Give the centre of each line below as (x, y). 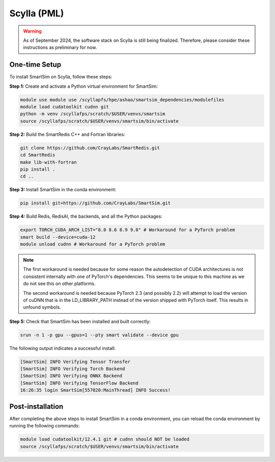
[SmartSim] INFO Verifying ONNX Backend (71, 376)
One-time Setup (35, 65)
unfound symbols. (42, 307)
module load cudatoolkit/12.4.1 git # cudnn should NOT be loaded (105, 439)
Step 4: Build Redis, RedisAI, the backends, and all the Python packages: (86, 216)
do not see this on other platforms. (59, 284)
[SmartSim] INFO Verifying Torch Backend (73, 369)
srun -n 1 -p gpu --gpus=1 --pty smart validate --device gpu (99, 335)
